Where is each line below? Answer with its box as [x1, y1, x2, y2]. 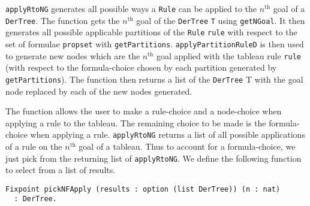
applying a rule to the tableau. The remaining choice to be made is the [5, 116, 266, 129]
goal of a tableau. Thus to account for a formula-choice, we [79, 140, 296, 152]
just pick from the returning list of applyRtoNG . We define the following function [5, 152, 302, 164]
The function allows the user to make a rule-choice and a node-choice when [5, 105, 282, 117]
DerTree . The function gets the [5, 14, 120, 26]
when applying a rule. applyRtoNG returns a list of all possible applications [30, 128, 305, 141]
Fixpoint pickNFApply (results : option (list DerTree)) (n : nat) [5, 184, 281, 193]
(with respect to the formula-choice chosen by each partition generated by [5, 61, 277, 74]
